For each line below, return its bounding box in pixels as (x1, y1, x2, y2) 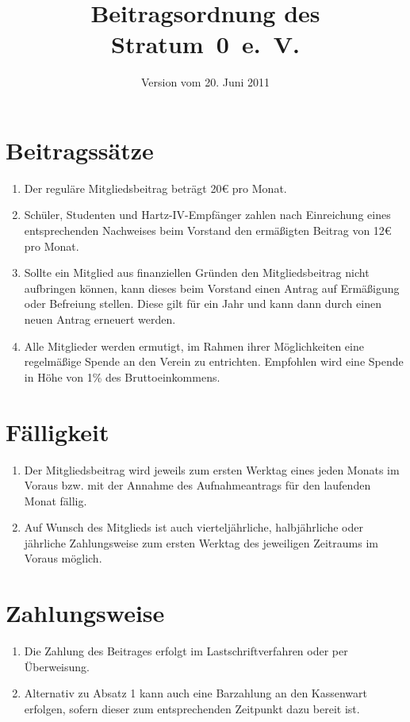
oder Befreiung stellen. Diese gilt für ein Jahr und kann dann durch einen (24, 295, 381, 312)
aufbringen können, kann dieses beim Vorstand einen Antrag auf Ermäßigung (24, 279, 400, 296)
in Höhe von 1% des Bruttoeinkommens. (24, 368, 220, 385)
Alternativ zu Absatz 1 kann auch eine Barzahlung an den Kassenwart (24, 685, 368, 701)
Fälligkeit (6, 415, 109, 447)
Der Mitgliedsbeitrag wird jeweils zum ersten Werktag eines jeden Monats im (24, 461, 400, 478)
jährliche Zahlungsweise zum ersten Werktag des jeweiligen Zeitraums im (24, 534, 378, 551)
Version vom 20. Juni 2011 (140, 74, 270, 90)
